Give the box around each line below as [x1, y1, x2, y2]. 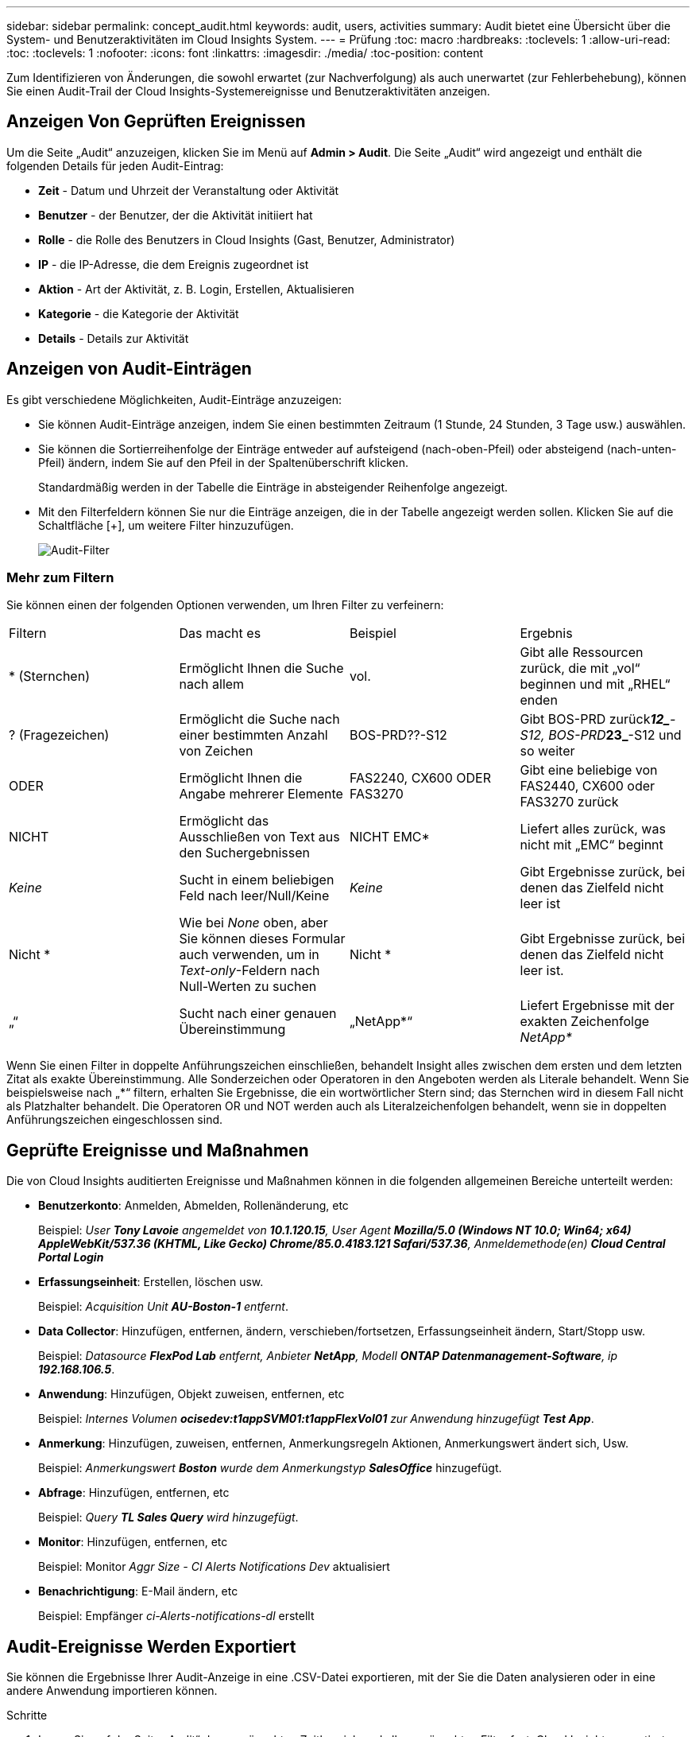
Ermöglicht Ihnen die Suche [179, 660, 344, 677]
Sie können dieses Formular [179, 931, 346, 947]
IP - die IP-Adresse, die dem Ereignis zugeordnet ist [38, 257, 309, 271]
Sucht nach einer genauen [179, 1005, 337, 1022]
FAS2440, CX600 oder [520, 778, 655, 795]
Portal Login [38, 1250, 104, 1265]
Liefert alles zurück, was [520, 821, 666, 837]
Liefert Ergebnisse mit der [520, 997, 675, 1014]
